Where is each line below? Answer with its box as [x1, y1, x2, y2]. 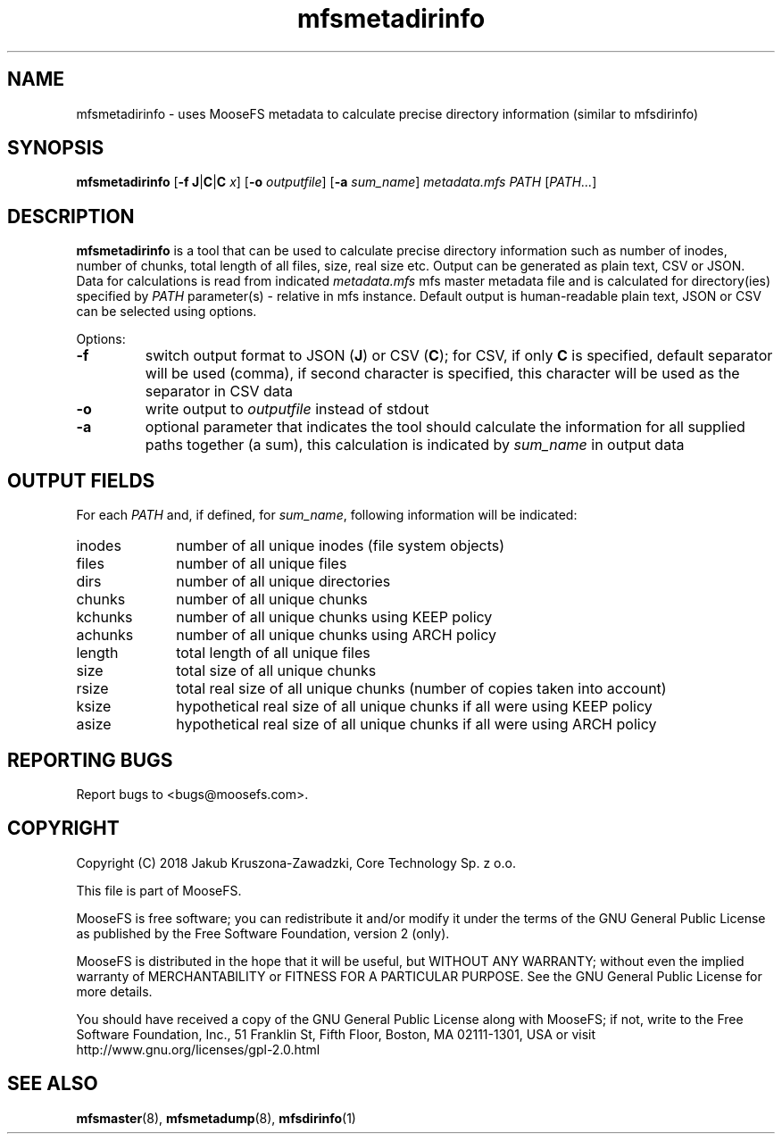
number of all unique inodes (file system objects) [176, 537, 505, 555]
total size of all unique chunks [176, 662, 377, 680]
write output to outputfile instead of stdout [145, 400, 429, 419]
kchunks [76, 608, 133, 627]
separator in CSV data [145, 382, 294, 401]
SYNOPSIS [7, 137, 104, 160]
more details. [76, 983, 153, 999]
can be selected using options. [76, 304, 257, 320]
